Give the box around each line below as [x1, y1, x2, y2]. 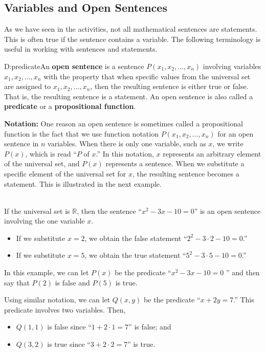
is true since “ [47, 339, 91, 349]
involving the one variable [4, 215, 85, 226]
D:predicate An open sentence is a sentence [4, 60, 144, 71]
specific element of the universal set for [4, 168, 126, 179]
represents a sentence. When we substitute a [105, 158, 245, 169]
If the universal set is [4, 205, 70, 216]
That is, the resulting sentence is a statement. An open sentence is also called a [4, 91, 253, 101]
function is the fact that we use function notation [4, 128, 159, 139]
